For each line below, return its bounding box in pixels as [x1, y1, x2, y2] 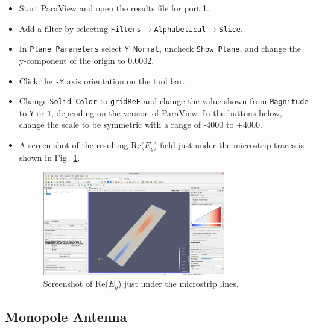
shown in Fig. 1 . [19, 151, 80, 163]
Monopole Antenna [5, 307, 127, 325]
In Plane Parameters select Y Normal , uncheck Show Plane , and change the [19, 42, 301, 55]
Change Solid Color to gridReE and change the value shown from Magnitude [19, 95, 309, 107]
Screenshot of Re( [43, 277, 109, 290]
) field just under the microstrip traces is [154, 139, 305, 151]
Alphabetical [154, 25, 206, 34]
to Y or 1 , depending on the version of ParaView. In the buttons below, [19, 106, 282, 119]
